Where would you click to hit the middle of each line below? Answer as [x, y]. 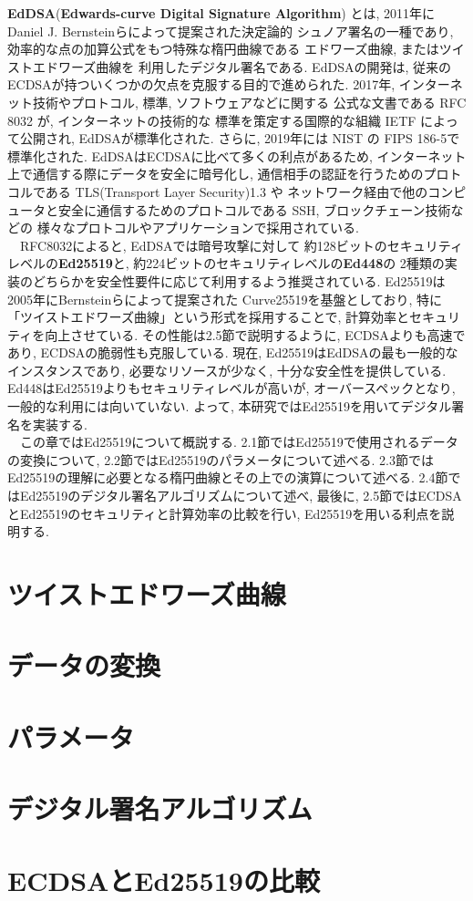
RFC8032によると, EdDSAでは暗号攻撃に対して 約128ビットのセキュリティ [241, 245]
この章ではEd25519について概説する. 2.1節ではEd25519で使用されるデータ [239, 442]
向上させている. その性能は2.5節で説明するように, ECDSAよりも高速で [255, 334]
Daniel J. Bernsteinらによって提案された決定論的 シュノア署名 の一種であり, [231, 31]
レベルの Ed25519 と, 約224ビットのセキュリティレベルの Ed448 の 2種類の [226, 263]
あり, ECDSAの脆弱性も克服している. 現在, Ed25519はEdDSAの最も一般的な [233, 352]
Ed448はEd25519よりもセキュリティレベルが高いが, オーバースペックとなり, [231, 388]
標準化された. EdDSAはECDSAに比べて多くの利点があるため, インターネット [237, 155]
